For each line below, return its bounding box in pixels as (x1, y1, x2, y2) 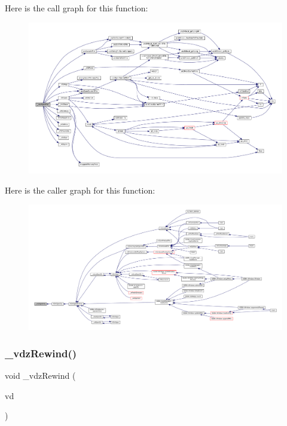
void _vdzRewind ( (5, 369, 76, 381)
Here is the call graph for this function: (5, 2, 148, 14)
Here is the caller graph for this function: (5, 183, 155, 196)
